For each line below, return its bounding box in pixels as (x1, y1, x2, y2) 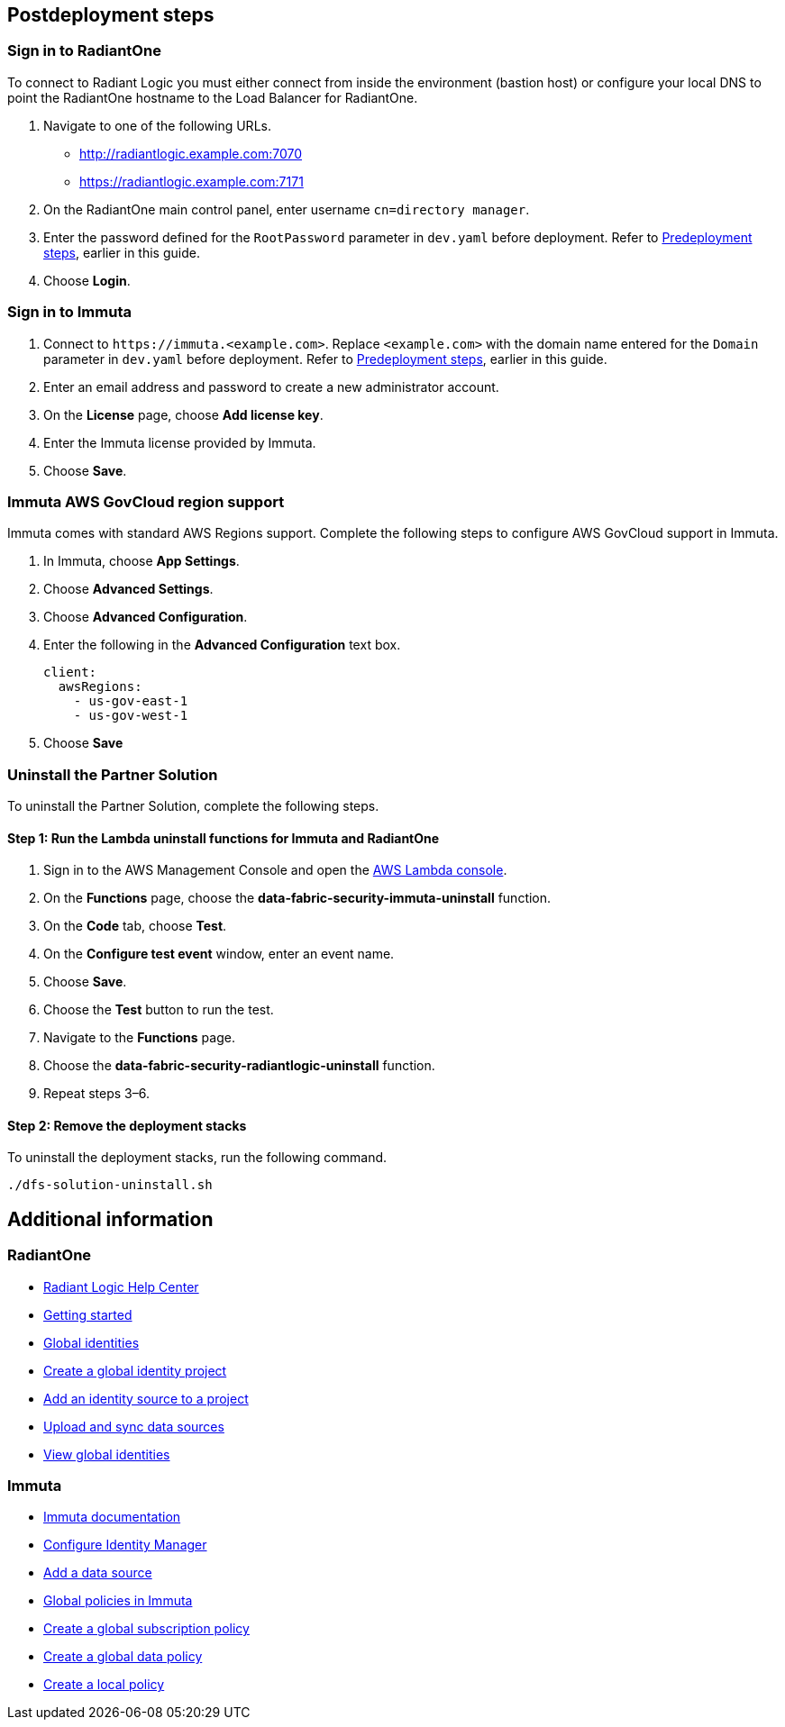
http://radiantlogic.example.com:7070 (79, 145, 302, 161)
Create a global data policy (43, 1649, 203, 1665)
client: (43, 665, 97, 680)
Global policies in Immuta (43, 1593, 193, 1609)
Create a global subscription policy (43, 1621, 250, 1637)
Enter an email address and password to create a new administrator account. (43, 378, 499, 395)
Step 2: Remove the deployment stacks (7, 1117, 247, 1133)
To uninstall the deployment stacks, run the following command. (7, 1150, 388, 1166)
